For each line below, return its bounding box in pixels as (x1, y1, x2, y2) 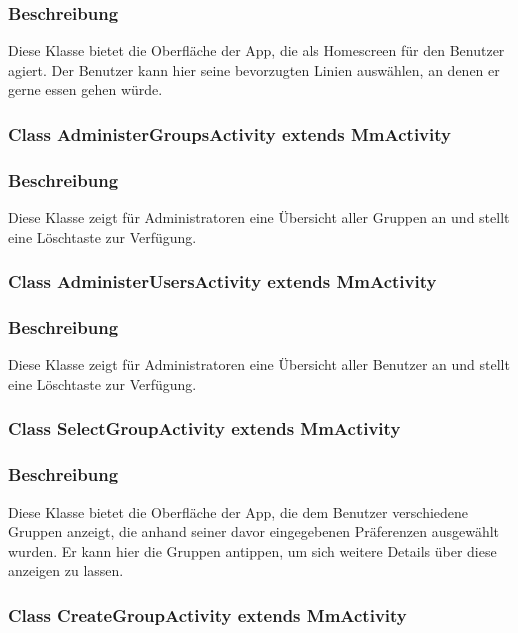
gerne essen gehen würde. (8, 79, 163, 100)
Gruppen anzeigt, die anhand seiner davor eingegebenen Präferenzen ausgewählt (8, 521, 500, 542)
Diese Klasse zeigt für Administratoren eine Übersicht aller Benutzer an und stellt (8, 354, 510, 375)
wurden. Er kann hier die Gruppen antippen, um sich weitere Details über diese (8, 540, 497, 561)
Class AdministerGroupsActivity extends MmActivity (8, 121, 451, 146)
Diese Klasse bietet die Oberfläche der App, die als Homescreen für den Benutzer (8, 40, 505, 61)
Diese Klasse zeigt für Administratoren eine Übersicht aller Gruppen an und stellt (8, 207, 510, 228)
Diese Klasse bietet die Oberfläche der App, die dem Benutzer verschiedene (8, 501, 469, 522)
